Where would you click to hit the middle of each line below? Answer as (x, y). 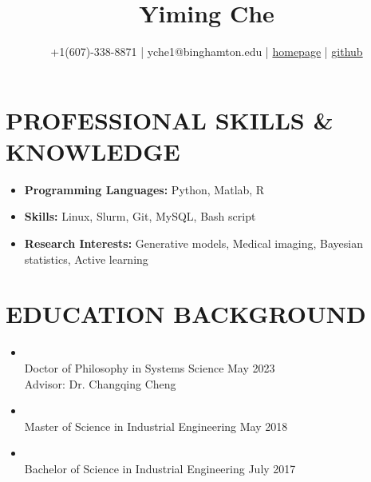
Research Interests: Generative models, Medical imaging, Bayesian (193, 243)
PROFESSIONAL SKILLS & (170, 120)
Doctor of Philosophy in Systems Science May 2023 (150, 367)
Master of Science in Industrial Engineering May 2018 (156, 426)
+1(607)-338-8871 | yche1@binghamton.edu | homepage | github (207, 52)
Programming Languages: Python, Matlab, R (144, 189)
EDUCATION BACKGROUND (186, 314)
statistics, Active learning (86, 259)
